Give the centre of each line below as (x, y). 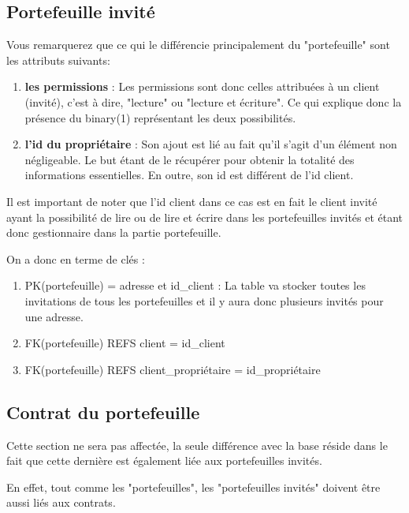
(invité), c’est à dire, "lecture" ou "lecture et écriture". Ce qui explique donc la (213, 101)
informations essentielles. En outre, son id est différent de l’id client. (189, 175)
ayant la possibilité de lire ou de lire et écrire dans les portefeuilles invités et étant (205, 217)
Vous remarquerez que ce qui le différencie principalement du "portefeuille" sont (198, 45)
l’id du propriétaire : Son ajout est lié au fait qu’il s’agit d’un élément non (211, 144)
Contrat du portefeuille (103, 412)
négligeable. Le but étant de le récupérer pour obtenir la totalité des (190, 159)
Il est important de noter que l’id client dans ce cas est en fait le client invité (192, 201)
